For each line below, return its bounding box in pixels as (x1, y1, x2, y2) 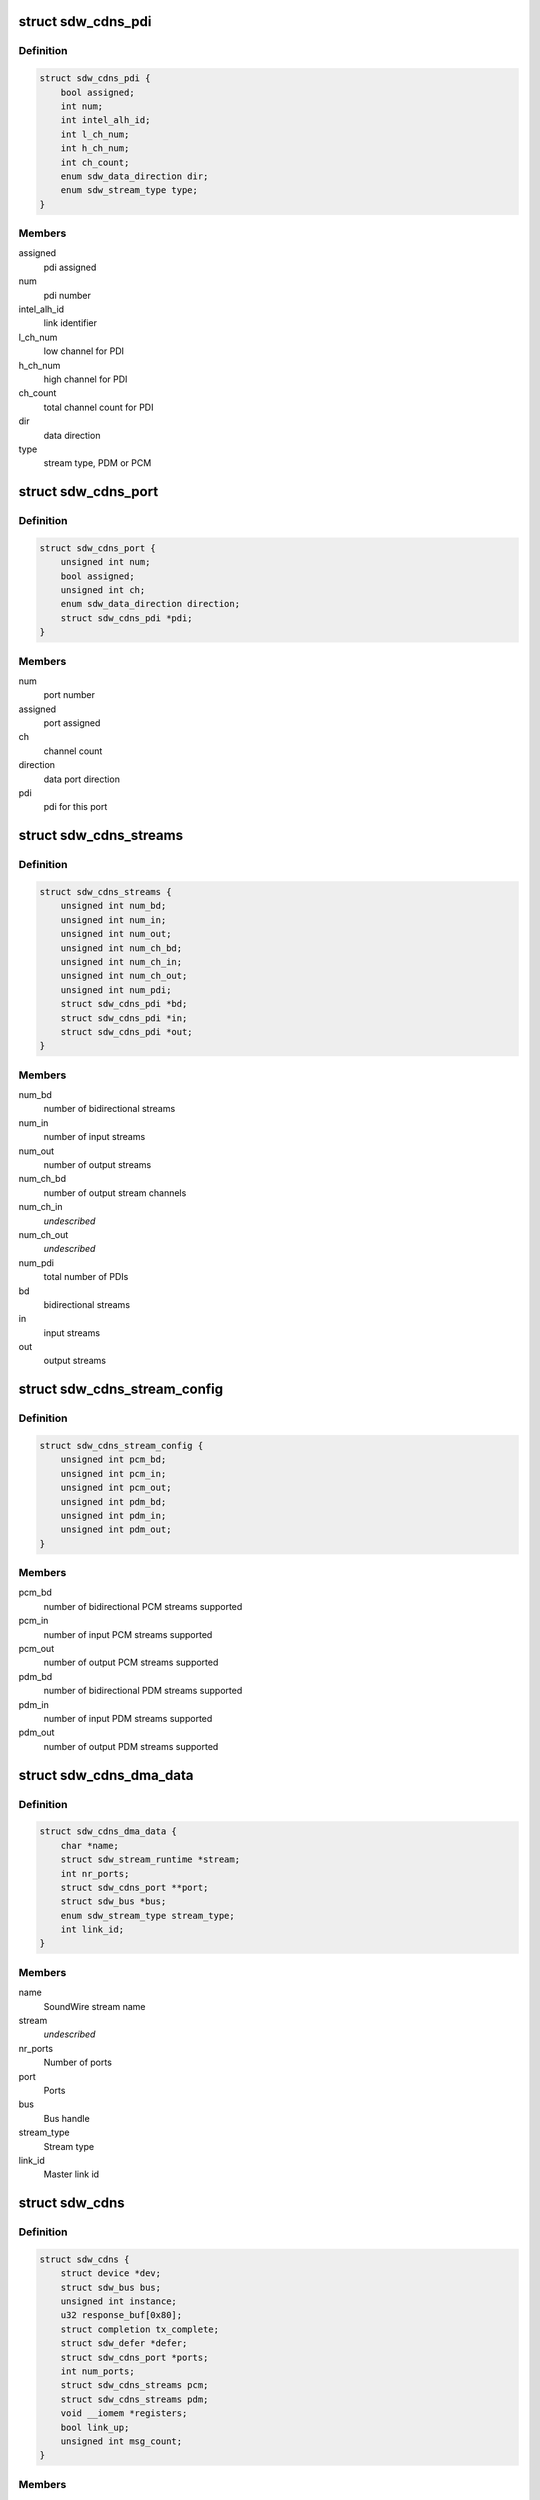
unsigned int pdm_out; (60, 1524, 172, 1535)
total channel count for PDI (43, 401, 154, 413)
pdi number (43, 289, 92, 301)
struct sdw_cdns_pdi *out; (60, 1026, 194, 1037)
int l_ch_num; (60, 128, 130, 140)
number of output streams (43, 1158, 152, 1170)
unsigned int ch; (60, 585, 146, 596)
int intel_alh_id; (60, 115, 151, 126)
